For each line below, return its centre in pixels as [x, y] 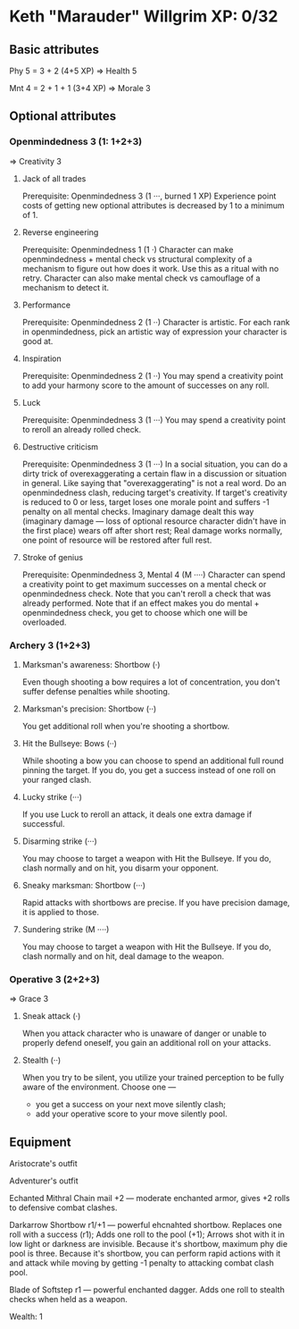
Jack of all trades [54, 178]
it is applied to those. [61, 912]
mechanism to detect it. [66, 287]
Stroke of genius [52, 557]
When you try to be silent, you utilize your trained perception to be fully [153, 1078]
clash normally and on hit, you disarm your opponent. [120, 868]
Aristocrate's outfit [43, 1164]
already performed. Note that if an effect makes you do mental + [141, 603]
